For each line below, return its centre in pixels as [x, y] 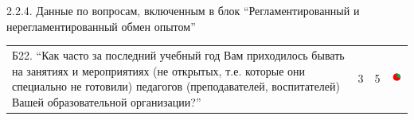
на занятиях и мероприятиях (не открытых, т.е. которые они [159, 70]
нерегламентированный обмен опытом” [101, 26]
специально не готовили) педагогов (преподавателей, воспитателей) [176, 86]
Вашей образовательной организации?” [107, 101]
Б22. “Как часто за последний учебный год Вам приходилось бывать [178, 54]
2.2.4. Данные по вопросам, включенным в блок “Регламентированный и [183, 10]
